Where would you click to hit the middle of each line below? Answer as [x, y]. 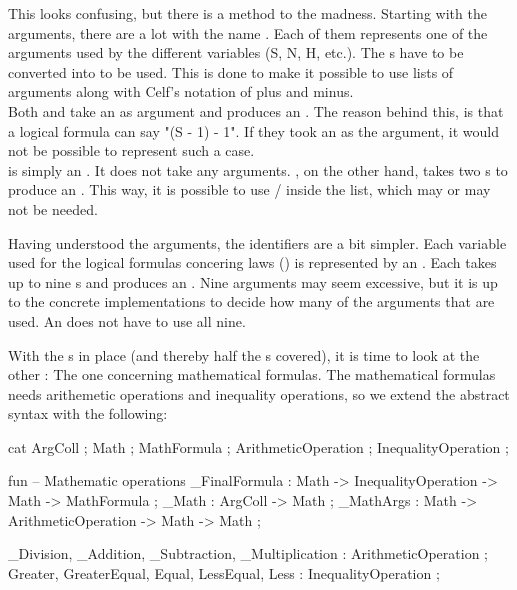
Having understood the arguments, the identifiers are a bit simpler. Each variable [257, 242]
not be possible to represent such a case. [131, 150]
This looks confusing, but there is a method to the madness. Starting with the [247, 13]
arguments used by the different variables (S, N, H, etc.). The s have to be [236, 52]
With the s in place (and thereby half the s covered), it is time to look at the [244, 354]
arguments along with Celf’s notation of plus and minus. [181, 91]
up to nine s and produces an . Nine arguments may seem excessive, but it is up [253, 281]
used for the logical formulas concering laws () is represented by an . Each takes [252, 262]
